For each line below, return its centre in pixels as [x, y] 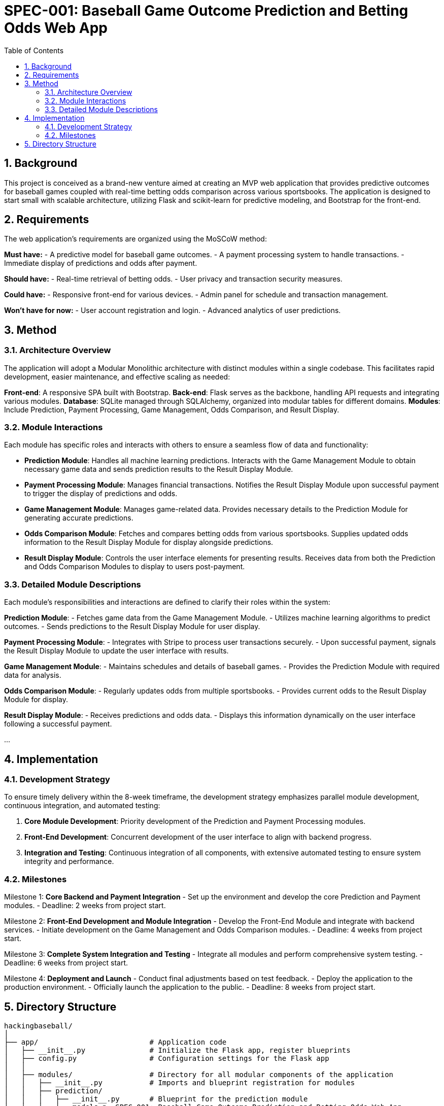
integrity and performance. [69, 861]
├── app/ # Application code [115, 1042]
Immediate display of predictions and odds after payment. [101, 263]
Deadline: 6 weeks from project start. [66, 963]
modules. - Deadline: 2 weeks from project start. [85, 906]
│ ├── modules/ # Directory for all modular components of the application [199, 1074]
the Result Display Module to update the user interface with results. [116, 651]
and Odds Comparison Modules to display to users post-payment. [135, 567]
